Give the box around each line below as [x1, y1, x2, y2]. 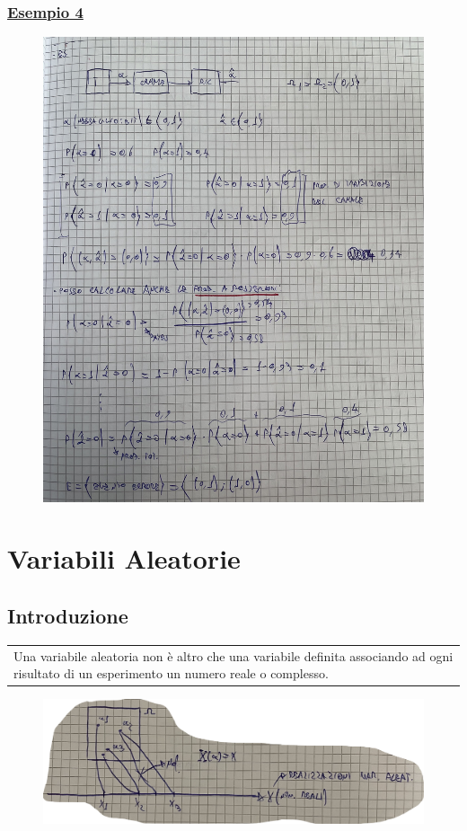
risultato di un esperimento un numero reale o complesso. [13, 664, 329, 683]
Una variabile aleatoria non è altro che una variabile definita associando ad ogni [13, 646, 454, 665]
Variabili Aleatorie [7, 540, 241, 577]
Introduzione [7, 602, 128, 630]
